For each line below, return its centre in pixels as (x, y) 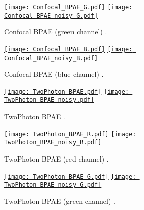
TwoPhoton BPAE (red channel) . (56, 159)
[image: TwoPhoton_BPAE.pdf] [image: (67, 92)
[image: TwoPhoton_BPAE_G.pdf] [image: (70, 176)
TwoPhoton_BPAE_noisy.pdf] (49, 100)
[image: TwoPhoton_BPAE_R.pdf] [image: (70, 134)
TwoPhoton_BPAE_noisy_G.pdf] (53, 185)
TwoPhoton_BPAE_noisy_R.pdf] (53, 143)
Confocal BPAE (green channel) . (56, 32)
